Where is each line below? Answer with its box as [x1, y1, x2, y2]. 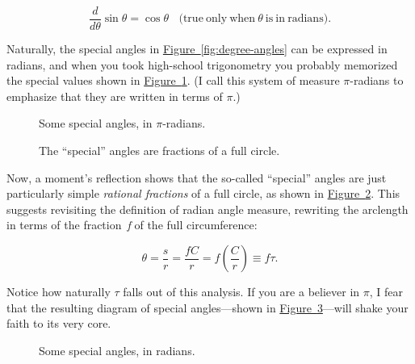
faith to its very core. [6, 315, 111, 332]
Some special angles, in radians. [39, 341, 195, 358]
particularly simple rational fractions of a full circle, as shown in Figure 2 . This [6, 185, 400, 202]
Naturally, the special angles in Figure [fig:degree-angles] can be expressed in [6, 40, 388, 57]
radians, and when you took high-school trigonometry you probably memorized [6, 56, 398, 73]
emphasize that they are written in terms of [6, 87, 223, 104]
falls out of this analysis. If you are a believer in [123, 283, 360, 299]
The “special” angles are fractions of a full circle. [39, 142, 280, 159]
